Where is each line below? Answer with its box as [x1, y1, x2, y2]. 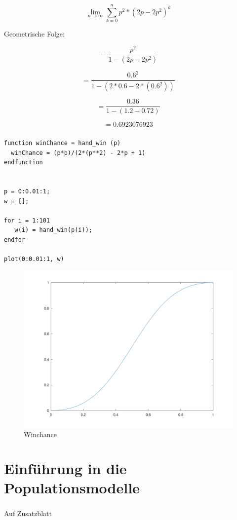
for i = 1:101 [4, 217, 50, 224]
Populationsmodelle [4, 478, 140, 498]
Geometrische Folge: [4, 29, 65, 39]
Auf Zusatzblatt [4, 508, 52, 519]
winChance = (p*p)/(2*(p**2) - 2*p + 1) [11, 149, 146, 156]
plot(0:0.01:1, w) [4, 256, 64, 263]
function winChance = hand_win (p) [4, 140, 121, 147]
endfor [4, 236, 25, 244]
